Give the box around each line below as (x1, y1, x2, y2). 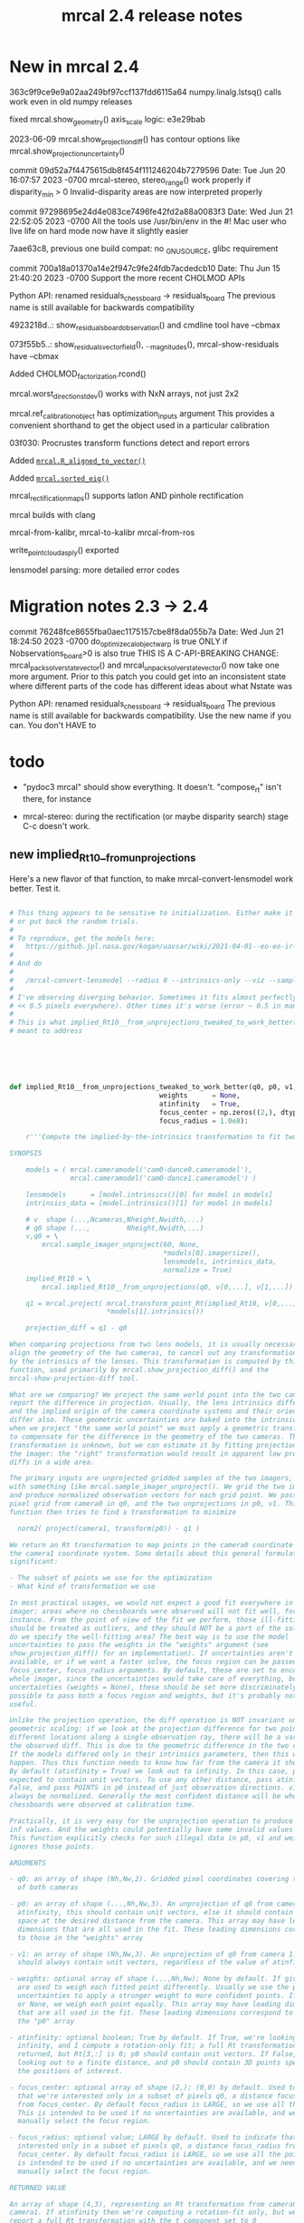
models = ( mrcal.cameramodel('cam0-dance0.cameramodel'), (25, 1165, 253, 1175)
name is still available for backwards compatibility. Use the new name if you (9, 710, 291, 721)
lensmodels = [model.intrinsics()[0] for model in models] (25, 1190, 273, 1199)
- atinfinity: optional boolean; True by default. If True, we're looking (9, 2033, 298, 2042)
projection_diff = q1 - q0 (25, 1323, 128, 1333)
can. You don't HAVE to (9, 720, 97, 731)
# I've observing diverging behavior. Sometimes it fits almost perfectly (9, 992, 298, 1002)
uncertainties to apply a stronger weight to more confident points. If (17, 1992, 298, 2001)
